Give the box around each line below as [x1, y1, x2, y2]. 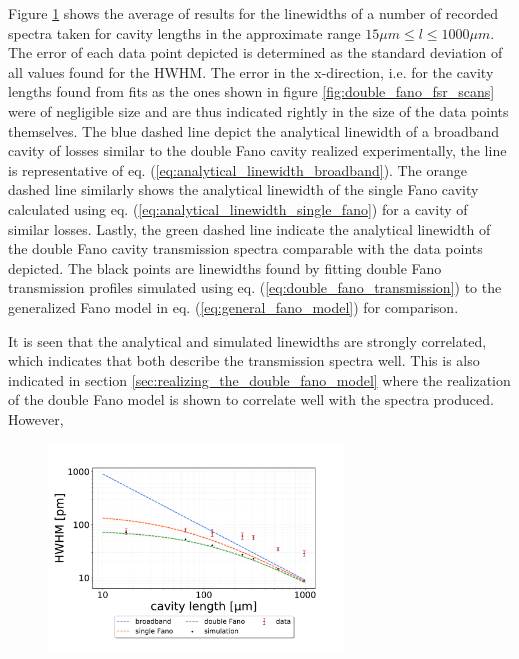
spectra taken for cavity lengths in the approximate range [8, 22, 361, 43]
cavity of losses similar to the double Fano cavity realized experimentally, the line [8, 140, 507, 161]
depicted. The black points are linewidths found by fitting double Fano [8, 257, 442, 278]
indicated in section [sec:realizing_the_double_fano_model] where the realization [8, 369, 511, 390]
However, [8, 408, 64, 429]
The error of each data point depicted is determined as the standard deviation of [8, 42, 503, 63]
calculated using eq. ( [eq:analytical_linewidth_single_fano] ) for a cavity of [8, 198, 468, 219]
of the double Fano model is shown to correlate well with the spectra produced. [8, 389, 494, 410]
